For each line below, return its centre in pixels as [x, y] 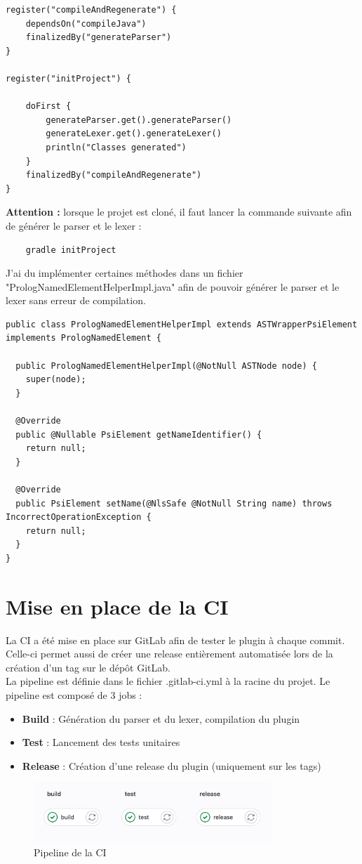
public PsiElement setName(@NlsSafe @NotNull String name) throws [174, 503]
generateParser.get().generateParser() [139, 120]
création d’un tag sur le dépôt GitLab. [88, 667]
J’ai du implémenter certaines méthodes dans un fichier [125, 273]
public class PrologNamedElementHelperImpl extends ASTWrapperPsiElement [182, 324]
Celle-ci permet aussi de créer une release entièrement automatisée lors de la [169, 654]
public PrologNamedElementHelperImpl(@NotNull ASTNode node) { [166, 366]
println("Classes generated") [116, 147]
